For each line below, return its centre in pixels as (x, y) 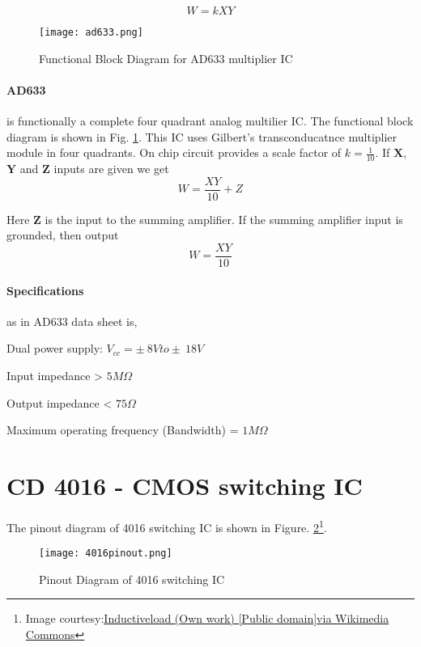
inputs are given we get (111, 169)
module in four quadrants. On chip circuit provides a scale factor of (174, 152)
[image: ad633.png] (91, 32)
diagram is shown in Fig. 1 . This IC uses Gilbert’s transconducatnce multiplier (202, 136)
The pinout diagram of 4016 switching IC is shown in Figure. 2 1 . (167, 526)
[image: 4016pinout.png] (106, 554)
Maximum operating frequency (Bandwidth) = (123, 430)
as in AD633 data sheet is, (72, 321)
